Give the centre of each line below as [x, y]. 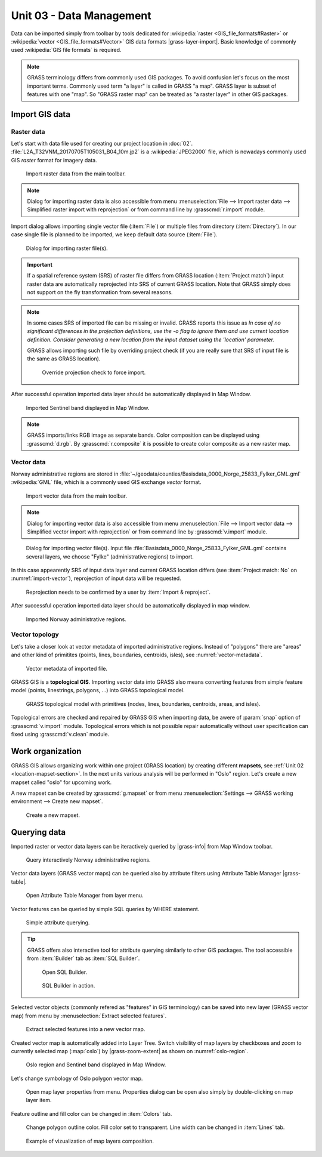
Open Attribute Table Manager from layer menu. [85, 896]
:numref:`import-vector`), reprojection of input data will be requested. [96, 578]
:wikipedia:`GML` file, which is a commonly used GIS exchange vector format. [106, 482]
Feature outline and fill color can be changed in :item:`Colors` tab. [92, 1113]
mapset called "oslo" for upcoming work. [61, 782]
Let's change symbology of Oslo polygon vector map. [77, 1078]
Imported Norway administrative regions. [76, 619]
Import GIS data [41, 114]
